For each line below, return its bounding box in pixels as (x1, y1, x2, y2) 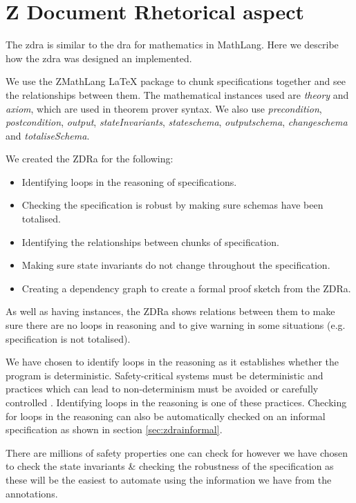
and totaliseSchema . (6, 128, 90, 142)
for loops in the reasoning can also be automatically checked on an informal (6, 408, 326, 423)
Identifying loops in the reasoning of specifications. (21, 174, 237, 189)
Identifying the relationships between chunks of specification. (21, 234, 279, 249)
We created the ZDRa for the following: (6, 151, 174, 166)
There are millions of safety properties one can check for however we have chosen (6, 445, 348, 459)
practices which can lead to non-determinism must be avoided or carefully (6, 381, 319, 396)
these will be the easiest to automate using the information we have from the (6, 472, 332, 486)
